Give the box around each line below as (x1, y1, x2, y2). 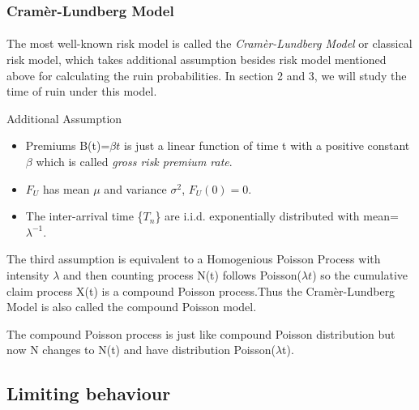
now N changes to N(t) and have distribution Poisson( (6, 341, 276, 358)
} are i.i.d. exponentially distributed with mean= (155, 207, 399, 224)
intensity (6, 266, 49, 283)
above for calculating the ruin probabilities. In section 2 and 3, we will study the (6, 66, 407, 83)
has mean (42, 180, 90, 197)
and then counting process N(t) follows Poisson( (63, 266, 301, 283)
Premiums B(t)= (25, 137, 110, 154)
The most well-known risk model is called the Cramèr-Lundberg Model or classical (6, 35, 413, 52)
